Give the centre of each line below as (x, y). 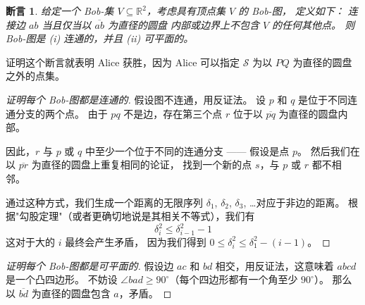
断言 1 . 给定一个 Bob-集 (60, 11)
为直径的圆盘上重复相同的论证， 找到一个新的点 (142, 164)
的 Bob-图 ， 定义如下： (291, 11)
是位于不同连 (328, 99)
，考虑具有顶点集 (186, 11)
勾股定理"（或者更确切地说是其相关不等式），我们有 (137, 216)
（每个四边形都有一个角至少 (234, 279)
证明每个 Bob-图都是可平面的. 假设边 (90, 265)
